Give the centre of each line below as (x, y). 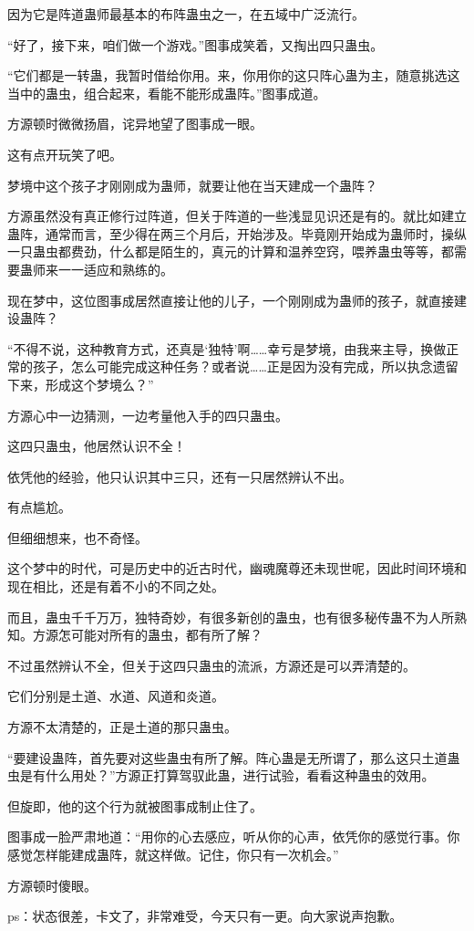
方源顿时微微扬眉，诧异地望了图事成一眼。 (135, 124)
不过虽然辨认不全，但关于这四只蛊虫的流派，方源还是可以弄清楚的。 (211, 665)
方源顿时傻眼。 (52, 885)
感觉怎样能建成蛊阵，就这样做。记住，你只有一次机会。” (173, 854)
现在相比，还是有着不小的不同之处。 (116, 586)
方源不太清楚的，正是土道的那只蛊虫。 (122, 727)
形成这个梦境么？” (99, 384)
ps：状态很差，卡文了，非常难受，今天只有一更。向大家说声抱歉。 (205, 916)
